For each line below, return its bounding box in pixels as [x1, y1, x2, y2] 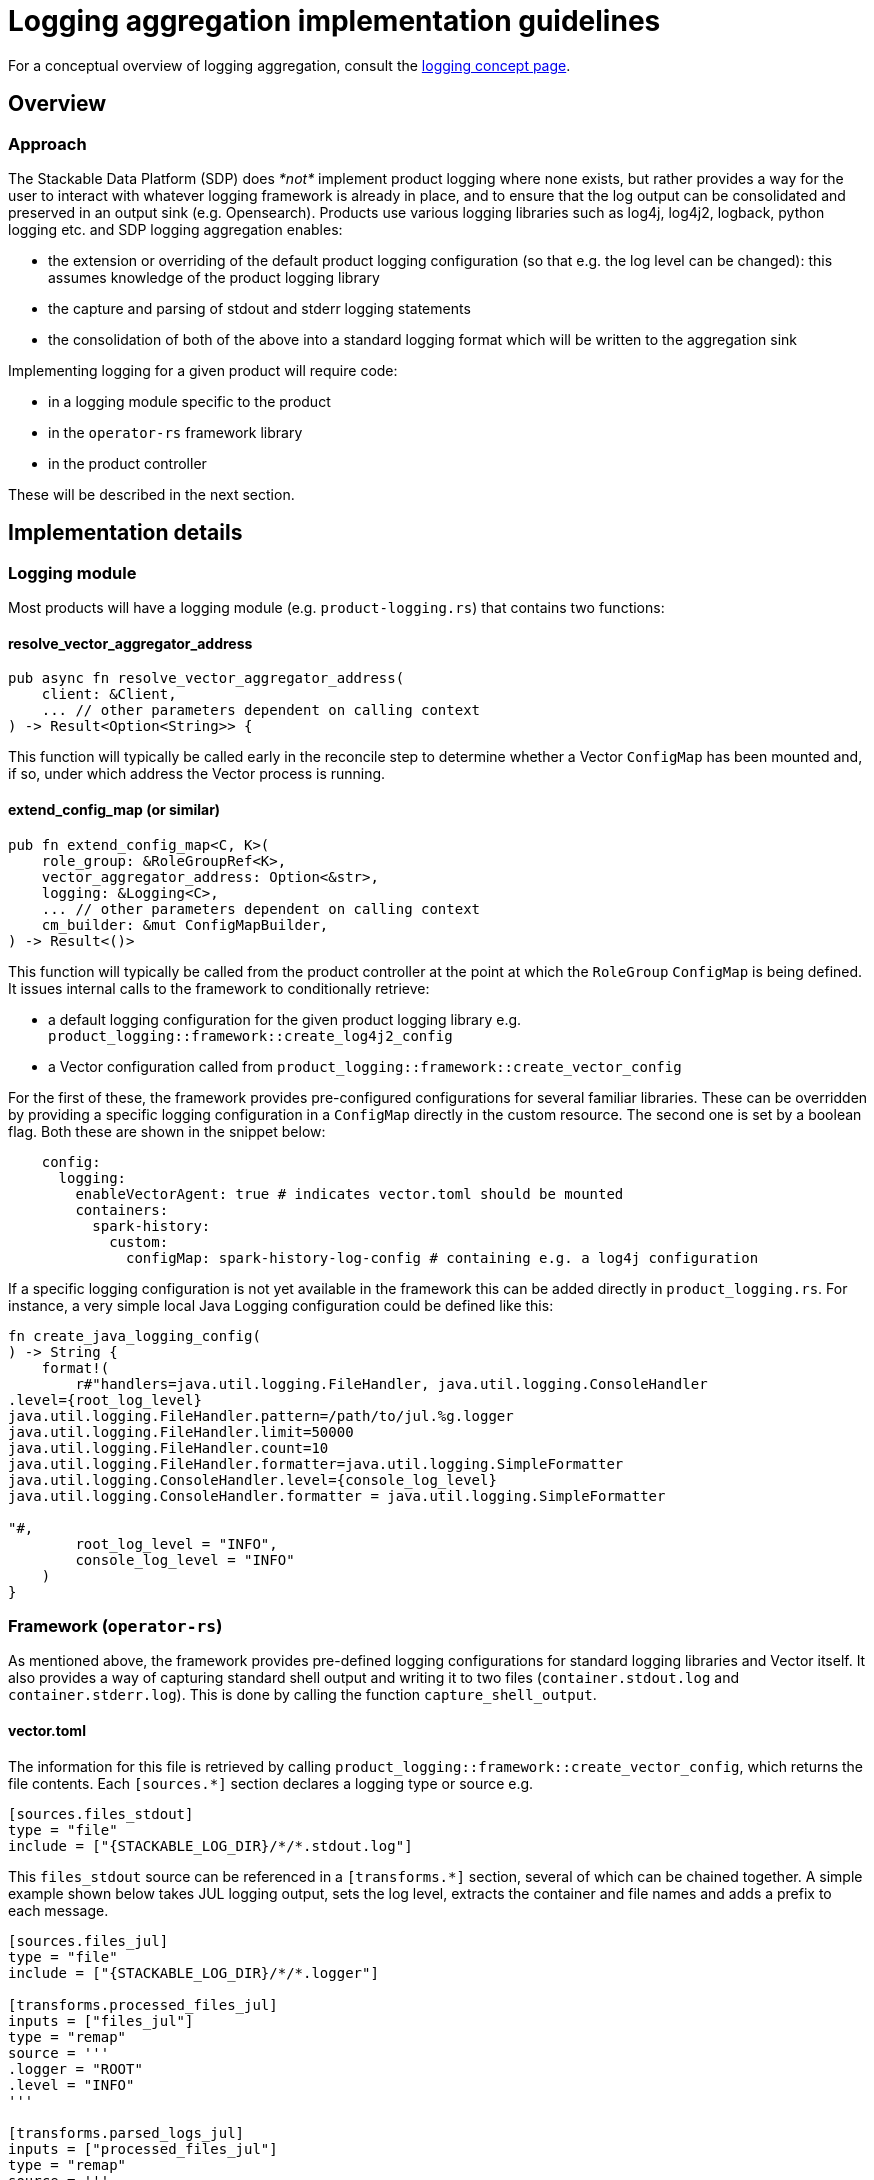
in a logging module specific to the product [48, 392, 331, 410]
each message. [8, 1901, 109, 1919]
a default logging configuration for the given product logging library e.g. [48, 1010, 522, 1028]
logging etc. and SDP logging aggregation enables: [8, 220, 343, 238]
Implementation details [8, 520, 243, 546]
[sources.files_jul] [8, 1932, 169, 1949]
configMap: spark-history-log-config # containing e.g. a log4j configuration [126, 1249, 759, 1266]
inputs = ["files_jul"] [8, 2012, 194, 2029]
